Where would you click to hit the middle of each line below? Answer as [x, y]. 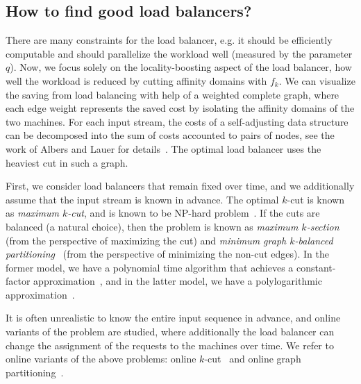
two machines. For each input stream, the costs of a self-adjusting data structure [177, 121]
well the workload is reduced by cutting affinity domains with [136, 80]
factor [18, 281]
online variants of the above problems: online [101, 359]
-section [323, 226]
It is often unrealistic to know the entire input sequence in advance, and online [173, 318]
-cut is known [316, 199]
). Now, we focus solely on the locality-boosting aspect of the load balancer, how [181, 67]
